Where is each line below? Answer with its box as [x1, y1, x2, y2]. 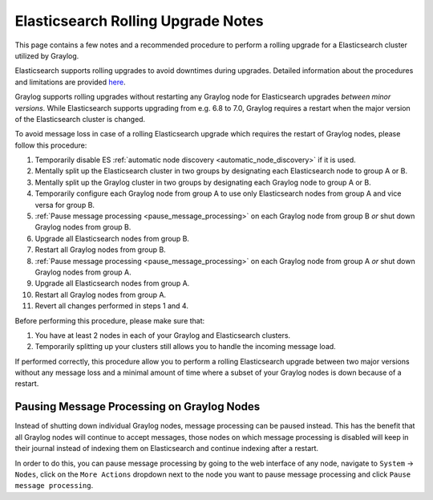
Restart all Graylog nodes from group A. [34, 290, 167, 299]
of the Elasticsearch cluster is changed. [14, 114, 146, 124]
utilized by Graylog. [14, 51, 79, 60]
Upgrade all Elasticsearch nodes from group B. [34, 234, 190, 243]
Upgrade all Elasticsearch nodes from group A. [34, 278, 190, 288]
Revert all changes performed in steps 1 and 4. [34, 301, 188, 311]
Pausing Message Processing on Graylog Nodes [14, 400, 261, 413]
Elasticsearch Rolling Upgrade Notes [14, 12, 264, 30]
